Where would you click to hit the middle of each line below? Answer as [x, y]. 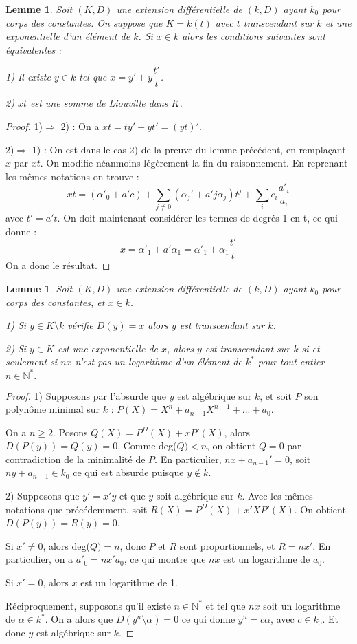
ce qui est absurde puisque [128, 472]
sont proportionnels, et [227, 545]
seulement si [32, 362]
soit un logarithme [302, 605]
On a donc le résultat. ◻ [58, 265]
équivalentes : [34, 49]
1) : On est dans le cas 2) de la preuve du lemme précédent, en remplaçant [189, 149]
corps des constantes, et [55, 302]
